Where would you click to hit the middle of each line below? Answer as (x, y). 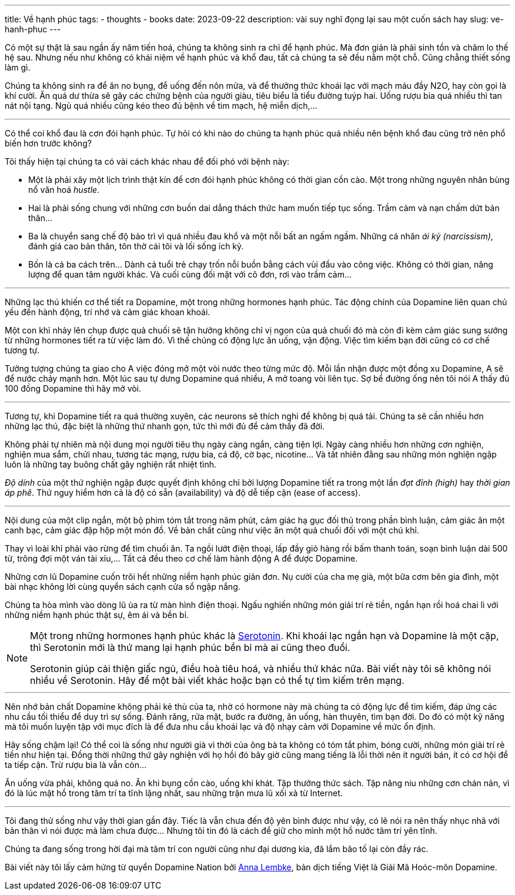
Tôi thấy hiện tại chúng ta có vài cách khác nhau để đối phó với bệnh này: (147, 161)
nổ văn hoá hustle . (64, 190)
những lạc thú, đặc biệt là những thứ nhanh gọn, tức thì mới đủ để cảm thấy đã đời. (165, 426)
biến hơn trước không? (48, 143)
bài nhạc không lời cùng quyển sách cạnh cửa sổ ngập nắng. (123, 587)
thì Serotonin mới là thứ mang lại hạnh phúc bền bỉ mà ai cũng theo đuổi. (190, 647)
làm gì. (18, 67)
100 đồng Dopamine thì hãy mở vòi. (73, 388)
